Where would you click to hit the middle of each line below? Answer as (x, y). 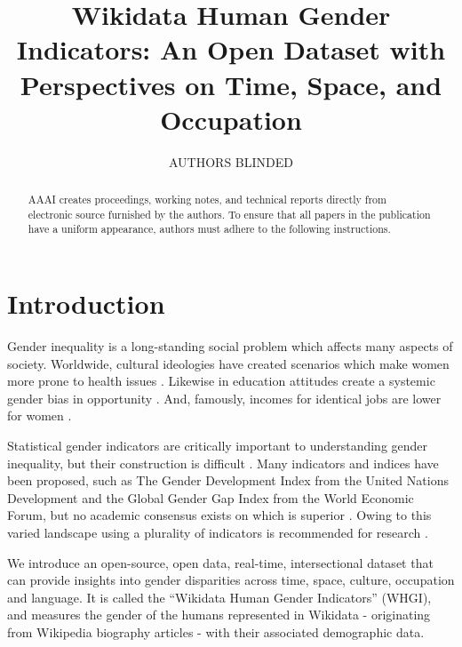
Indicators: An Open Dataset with (231, 49)
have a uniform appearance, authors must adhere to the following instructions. (209, 229)
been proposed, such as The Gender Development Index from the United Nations (228, 480)
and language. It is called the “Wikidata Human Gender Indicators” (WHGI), (219, 597)
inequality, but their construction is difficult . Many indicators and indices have (223, 463)
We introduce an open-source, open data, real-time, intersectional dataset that (220, 562)
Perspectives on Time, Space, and (231, 84)
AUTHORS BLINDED (231, 161)
